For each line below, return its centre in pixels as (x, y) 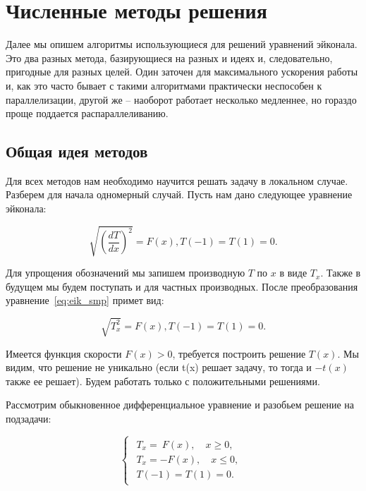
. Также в (341, 273)
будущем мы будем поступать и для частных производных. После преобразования (182, 286)
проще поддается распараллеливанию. (87, 113)
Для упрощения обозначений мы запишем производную (126, 273)
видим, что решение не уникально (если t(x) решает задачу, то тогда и (159, 367)
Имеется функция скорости (64, 353)
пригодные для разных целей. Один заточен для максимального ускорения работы (182, 72)
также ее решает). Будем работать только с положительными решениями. (163, 381)
